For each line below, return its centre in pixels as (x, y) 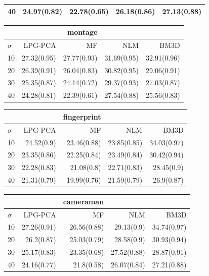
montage (82, 32)
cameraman (83, 201)
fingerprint (82, 116)
